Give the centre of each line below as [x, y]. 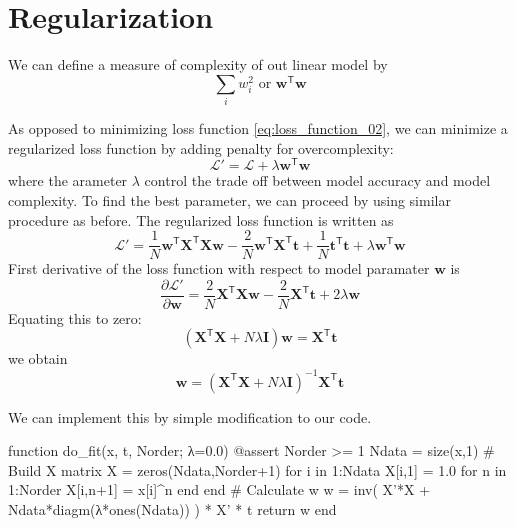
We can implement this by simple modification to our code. [190, 416]
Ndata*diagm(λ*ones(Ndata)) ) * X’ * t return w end [172, 508]
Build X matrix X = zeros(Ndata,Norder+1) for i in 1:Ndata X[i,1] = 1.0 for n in [257, 469]
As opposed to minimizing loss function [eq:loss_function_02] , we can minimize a [258, 128]
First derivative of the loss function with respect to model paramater [219, 268]
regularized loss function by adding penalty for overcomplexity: [201, 147]
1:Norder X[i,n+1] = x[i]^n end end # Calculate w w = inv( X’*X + [219, 489]
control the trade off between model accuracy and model [317, 180]
